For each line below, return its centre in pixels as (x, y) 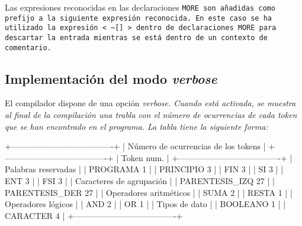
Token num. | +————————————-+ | (207, 157)
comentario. (28, 48)
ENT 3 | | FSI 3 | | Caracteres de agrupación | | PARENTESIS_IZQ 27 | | (140, 181)
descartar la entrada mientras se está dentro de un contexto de (136, 37)
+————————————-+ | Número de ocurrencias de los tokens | (135, 146)
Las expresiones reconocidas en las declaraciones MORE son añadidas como (140, 7)
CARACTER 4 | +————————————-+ (94, 215)
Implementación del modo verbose (111, 78)
